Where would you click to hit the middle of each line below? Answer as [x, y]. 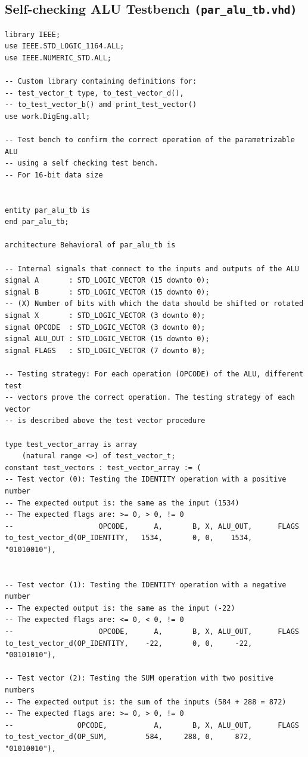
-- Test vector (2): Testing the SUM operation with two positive [139, 678]
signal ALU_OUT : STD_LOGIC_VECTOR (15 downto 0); [107, 339]
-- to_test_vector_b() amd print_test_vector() [101, 105]
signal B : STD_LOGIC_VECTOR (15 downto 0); [107, 292]
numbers [20, 690]
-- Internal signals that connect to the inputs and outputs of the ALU [152, 269]
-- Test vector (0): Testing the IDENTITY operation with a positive [146, 479]
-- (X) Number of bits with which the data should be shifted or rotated [154, 304]
